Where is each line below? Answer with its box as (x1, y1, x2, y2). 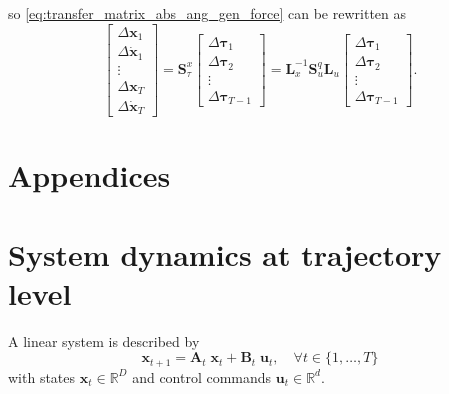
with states (8, 366, 76, 387)
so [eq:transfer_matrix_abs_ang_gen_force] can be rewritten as (8, 3, 407, 23)
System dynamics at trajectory (8, 233, 442, 274)
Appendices (8, 155, 171, 196)
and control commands (132, 366, 272, 387)
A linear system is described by (8, 330, 200, 351)
